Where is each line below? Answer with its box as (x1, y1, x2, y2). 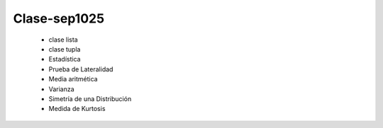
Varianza (48, 85, 74, 93)
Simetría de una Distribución (48, 94, 132, 103)
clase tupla (48, 45, 81, 53)
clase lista (48, 35, 78, 44)
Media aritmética (48, 75, 99, 83)
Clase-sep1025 (13, 11, 105, 26)
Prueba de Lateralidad (48, 64, 113, 74)
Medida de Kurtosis (48, 105, 106, 113)
